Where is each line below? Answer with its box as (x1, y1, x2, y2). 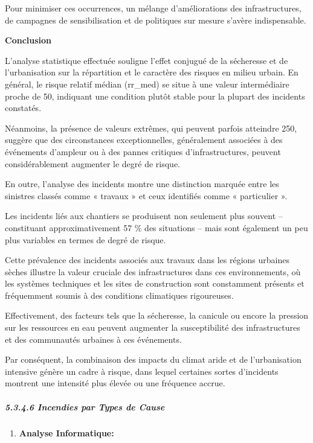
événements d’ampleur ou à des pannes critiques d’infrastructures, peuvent (5, 145, 281, 158)
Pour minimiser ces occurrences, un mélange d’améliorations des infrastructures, (5, 2, 302, 14)
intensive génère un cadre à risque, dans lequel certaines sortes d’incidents (5, 365, 279, 377)
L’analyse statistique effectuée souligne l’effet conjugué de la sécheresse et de (5, 54, 288, 66)
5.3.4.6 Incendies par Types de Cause (5, 400, 165, 413)
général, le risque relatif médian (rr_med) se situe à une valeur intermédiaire (5, 77, 289, 90)
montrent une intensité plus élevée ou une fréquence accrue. (5, 377, 225, 389)
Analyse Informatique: (19, 426, 114, 439)
